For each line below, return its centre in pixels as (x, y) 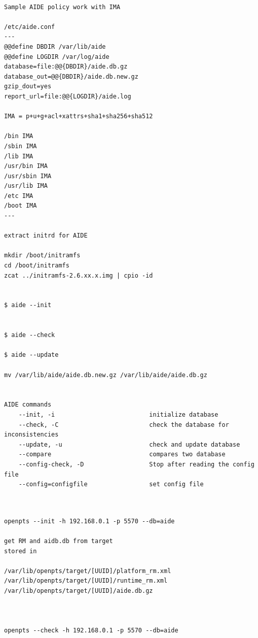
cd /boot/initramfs (37, 266)
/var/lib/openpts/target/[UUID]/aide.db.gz (79, 591)
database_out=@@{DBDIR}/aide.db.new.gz (71, 76)
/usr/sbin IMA (28, 176)
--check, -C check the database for (124, 425)
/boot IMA (21, 206)
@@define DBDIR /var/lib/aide (55, 46)
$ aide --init (28, 305)
